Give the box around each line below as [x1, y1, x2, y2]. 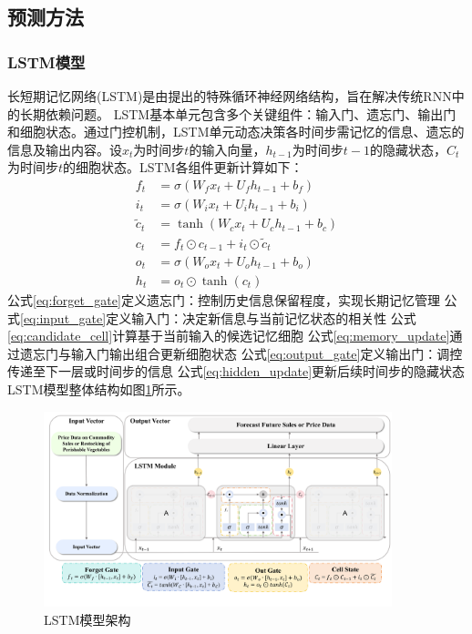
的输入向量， [189, 139, 266, 158]
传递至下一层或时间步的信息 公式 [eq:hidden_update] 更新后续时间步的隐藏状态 [7, 362, 466, 381]
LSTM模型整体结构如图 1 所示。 [7, 380, 190, 399]
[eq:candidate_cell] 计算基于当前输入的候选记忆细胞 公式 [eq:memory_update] [7, 326, 450, 345]
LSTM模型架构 [44, 609, 131, 629]
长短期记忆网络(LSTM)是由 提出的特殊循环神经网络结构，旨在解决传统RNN [7, 87, 452, 105]
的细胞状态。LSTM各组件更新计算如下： [63, 158, 303, 177]
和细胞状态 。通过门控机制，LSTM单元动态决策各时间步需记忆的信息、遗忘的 [7, 122, 465, 141]
